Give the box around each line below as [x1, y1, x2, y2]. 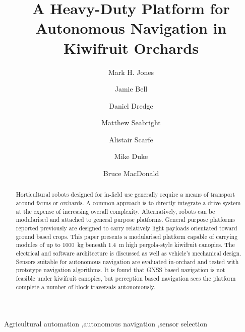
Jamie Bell [114, 84, 148, 94]
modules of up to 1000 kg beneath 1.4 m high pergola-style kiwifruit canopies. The [16, 240, 235, 249]
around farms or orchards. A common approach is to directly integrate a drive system [16, 199, 241, 207]
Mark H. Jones [108, 66, 154, 77]
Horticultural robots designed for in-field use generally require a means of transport [16, 190, 235, 199]
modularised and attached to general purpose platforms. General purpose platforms [16, 215, 235, 224]
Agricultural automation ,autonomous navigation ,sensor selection [4, 318, 207, 329]
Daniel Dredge [109, 100, 153, 111]
